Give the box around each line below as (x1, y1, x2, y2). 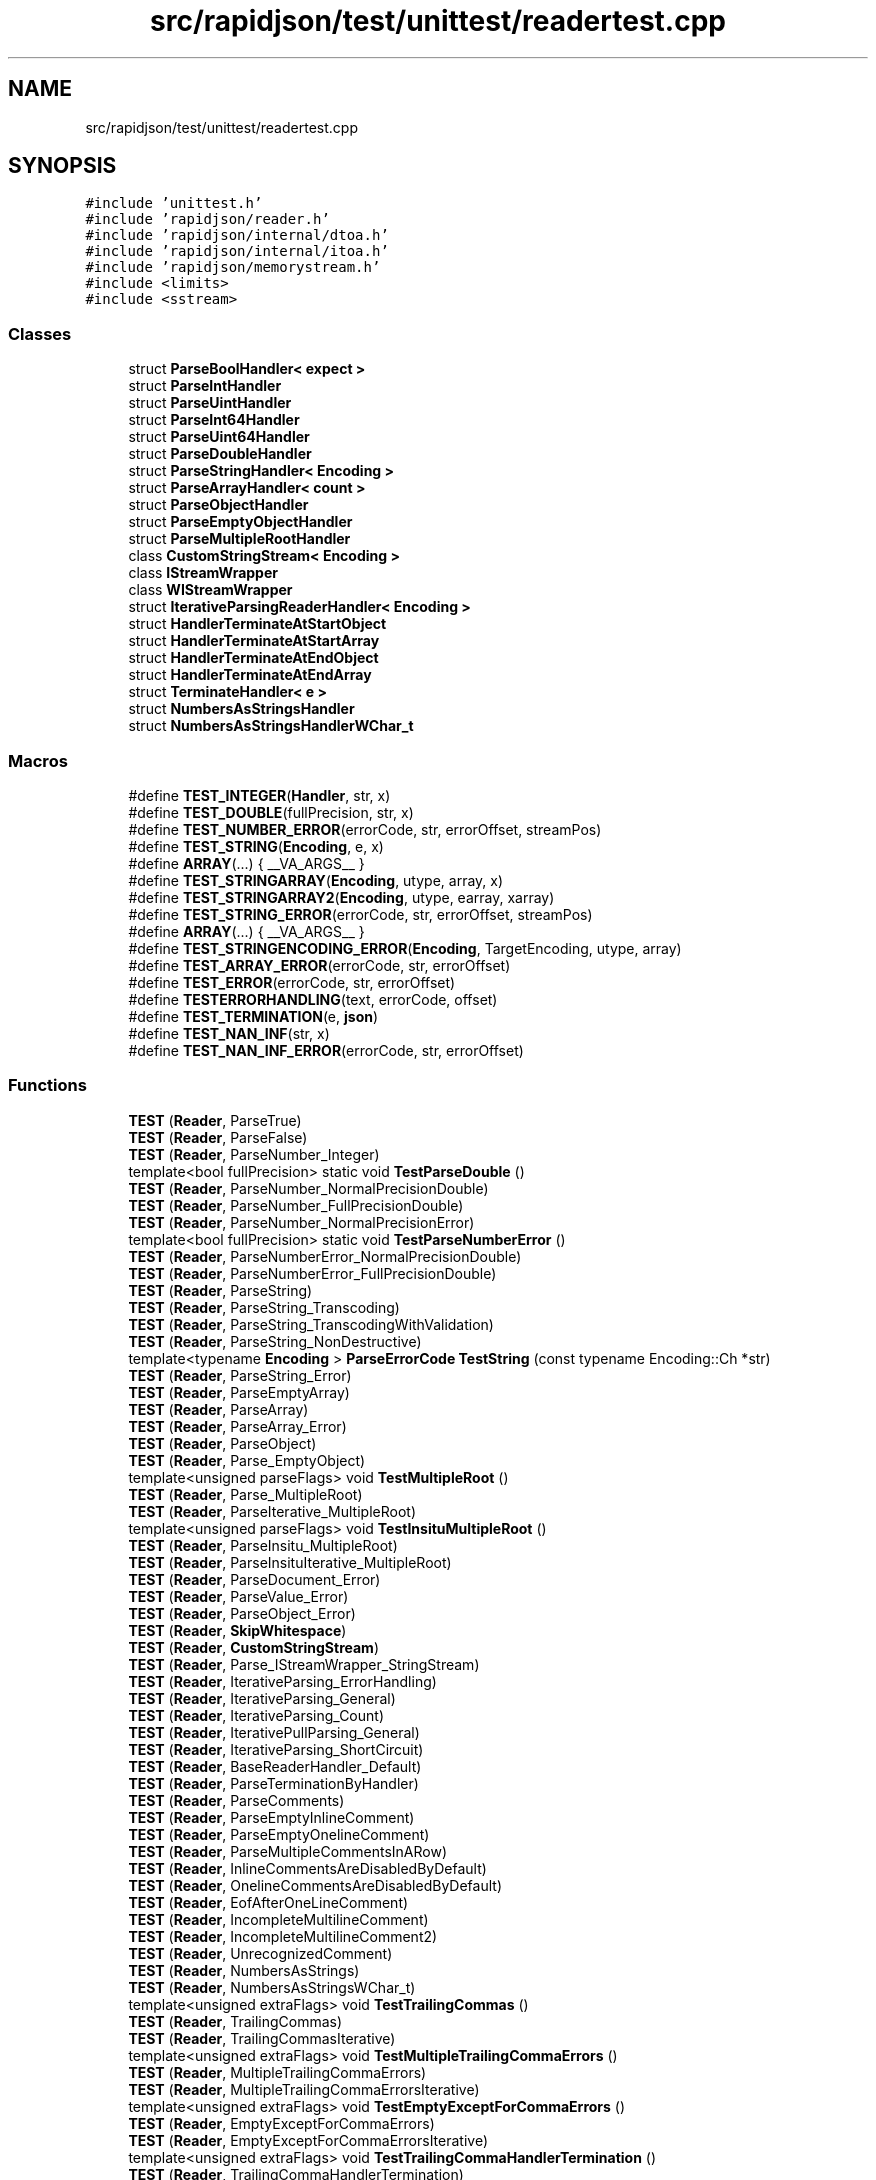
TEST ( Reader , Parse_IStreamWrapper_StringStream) (128, 1655, 480, 1673)
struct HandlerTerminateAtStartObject (128, 615, 387, 633)
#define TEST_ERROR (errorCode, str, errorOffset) (128, 973, 456, 991)
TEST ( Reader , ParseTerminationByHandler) (128, 1774, 419, 1792)
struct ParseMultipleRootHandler (128, 530, 351, 548)
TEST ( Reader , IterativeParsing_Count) (128, 1706, 385, 1724)
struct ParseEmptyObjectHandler (128, 513, 353, 531)
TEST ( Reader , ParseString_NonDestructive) (128, 1332, 422, 1350)
